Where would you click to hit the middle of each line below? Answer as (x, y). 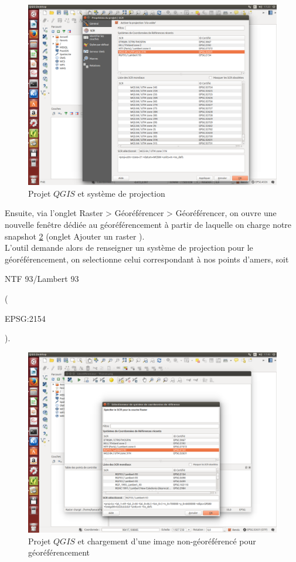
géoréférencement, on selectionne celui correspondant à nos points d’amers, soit (147, 259)
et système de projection (121, 193)
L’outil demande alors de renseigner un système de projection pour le (129, 248)
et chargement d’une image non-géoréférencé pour (167, 541)
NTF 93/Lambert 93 (42, 279)
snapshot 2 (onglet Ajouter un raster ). (75, 236)
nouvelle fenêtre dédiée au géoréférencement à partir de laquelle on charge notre (148, 225)
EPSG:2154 (25, 318)
